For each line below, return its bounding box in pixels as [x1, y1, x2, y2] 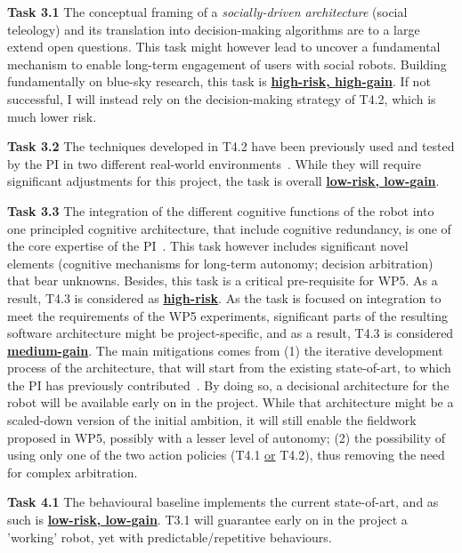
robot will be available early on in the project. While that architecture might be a [7, 393, 454, 412]
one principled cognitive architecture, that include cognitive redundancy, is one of [7, 219, 451, 237]
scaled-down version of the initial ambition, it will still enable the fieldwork [7, 411, 417, 429]
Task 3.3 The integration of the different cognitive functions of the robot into [7, 201, 434, 220]
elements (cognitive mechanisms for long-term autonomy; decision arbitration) [7, 253, 434, 272]
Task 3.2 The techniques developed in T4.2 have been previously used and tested [7, 137, 455, 156]
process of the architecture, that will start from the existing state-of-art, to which [7, 358, 451, 377]
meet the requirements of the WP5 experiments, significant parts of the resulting [7, 306, 449, 325]
